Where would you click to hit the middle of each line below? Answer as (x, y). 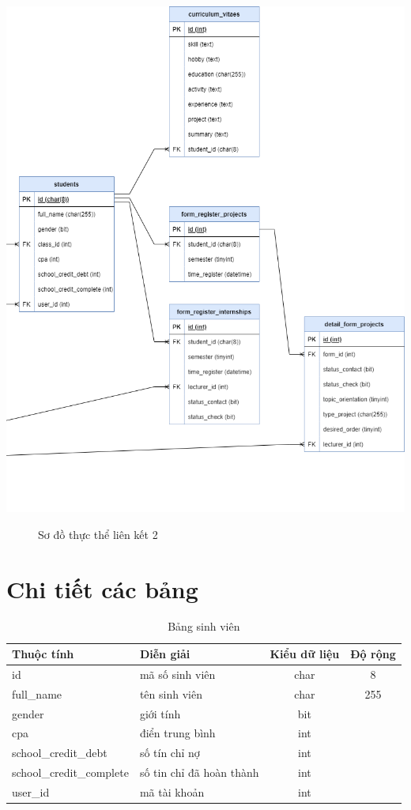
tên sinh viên (171, 693)
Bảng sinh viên (204, 626)
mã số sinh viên (177, 674)
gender (28, 713)
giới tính (160, 713)
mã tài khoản (172, 791)
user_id (31, 791)
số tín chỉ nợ (170, 753)
